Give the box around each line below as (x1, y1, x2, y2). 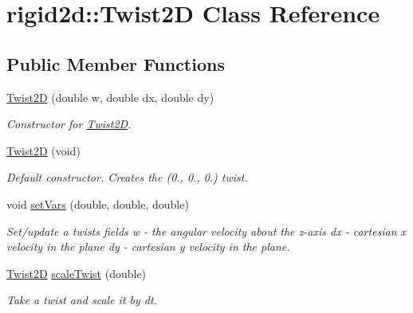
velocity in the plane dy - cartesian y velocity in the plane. (6, 238, 290, 255)
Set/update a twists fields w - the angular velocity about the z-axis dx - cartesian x (6, 222, 407, 239)
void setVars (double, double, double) (6, 195, 189, 212)
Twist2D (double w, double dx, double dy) (6, 88, 214, 105)
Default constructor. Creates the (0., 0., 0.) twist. (6, 169, 248, 186)
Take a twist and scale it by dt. (6, 291, 157, 308)
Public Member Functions (6, 51, 225, 76)
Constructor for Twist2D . (6, 115, 132, 132)
